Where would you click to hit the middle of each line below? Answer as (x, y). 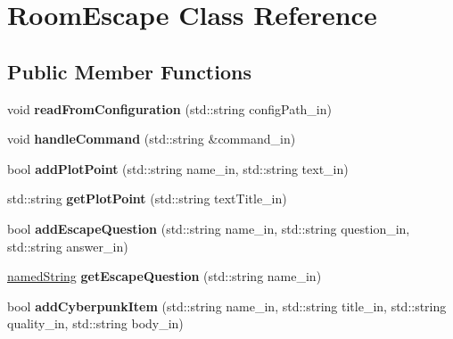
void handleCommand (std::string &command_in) (152, 139)
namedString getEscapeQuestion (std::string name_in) (165, 276)
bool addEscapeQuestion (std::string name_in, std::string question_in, (209, 228)
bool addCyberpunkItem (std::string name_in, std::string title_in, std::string (227, 306)
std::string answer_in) (68, 246)
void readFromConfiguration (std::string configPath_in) (169, 108)
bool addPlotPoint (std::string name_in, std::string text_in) (178, 168)
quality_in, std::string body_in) (95, 323)
